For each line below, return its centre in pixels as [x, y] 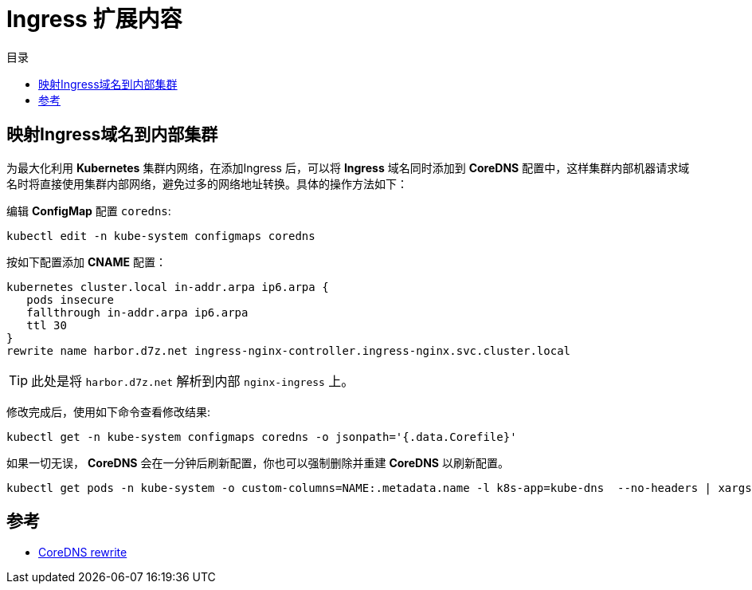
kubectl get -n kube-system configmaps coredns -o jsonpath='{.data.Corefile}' [262, 437]
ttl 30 [47, 325]
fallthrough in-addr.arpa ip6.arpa [137, 312]
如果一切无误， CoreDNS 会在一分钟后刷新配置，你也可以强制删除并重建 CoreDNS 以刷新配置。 [258, 462]
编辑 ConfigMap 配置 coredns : [89, 210]
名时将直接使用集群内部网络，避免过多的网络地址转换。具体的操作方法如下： [207, 183]
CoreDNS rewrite [83, 553]
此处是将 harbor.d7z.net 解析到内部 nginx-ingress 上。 [193, 381]
